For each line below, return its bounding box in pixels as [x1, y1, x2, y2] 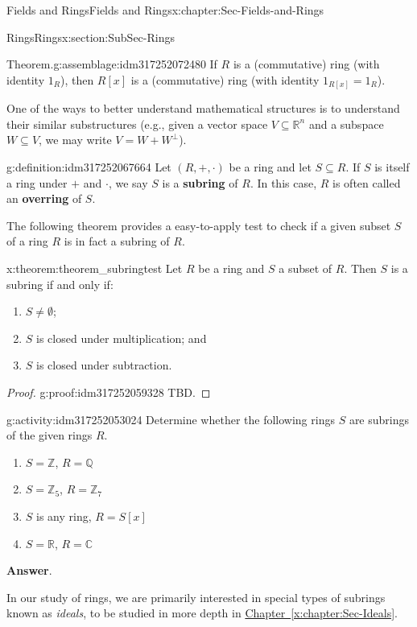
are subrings [349, 410, 410, 427]
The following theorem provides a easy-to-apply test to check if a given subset [6, 217, 391, 233]
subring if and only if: [6, 275, 114, 292]
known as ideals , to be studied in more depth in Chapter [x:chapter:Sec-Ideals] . [6, 604, 398, 621]
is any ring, [36, 507, 92, 524]
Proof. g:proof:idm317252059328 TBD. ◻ [6, 384, 211, 401]
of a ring [6, 233, 48, 250]
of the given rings [6, 427, 93, 443]
